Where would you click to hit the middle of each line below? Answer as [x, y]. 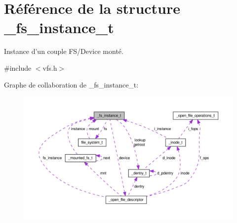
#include [18, 67]
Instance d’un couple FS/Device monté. [64, 51]
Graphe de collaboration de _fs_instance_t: [71, 84]
